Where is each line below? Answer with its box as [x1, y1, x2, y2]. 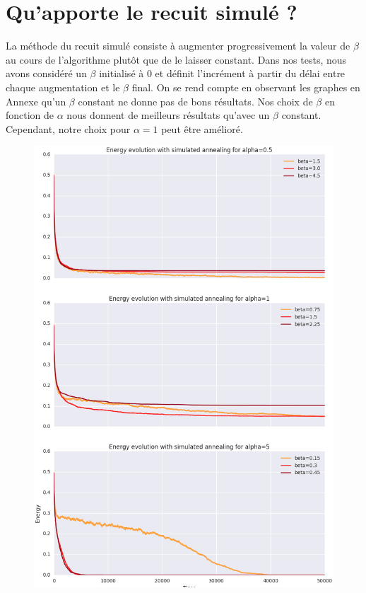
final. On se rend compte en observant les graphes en [131, 79, 360, 94]
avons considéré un [6, 66, 87, 81]
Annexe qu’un [6, 93, 66, 108]
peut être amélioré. [161, 121, 243, 136]
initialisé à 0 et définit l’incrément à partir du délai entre [99, 66, 346, 81]
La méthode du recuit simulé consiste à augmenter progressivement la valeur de [6, 38, 350, 53]
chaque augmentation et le [6, 79, 120, 94]
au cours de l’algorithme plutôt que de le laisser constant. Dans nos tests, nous [6, 52, 347, 67]
